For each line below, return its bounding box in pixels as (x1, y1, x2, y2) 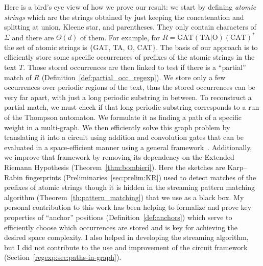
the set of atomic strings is (4, 41, 87, 52)
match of (4, 71, 32, 82)
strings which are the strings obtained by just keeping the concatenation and (4, 11, 244, 22)
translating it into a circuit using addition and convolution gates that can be (4, 132, 244, 142)
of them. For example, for (80, 32, 160, 42)
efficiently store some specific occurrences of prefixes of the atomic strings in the (4, 52, 255, 62)
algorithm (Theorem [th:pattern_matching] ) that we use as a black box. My (4, 191, 244, 202)
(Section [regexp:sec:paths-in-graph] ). (4, 252, 122, 262)
